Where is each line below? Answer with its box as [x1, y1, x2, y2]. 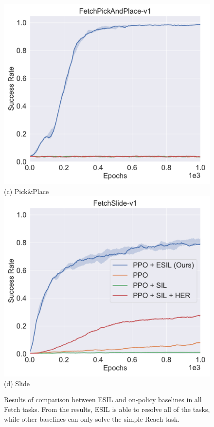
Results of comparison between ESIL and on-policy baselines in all [4, 394, 202, 405]
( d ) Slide [4, 378, 30, 388]
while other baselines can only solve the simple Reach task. [4, 413, 180, 424]
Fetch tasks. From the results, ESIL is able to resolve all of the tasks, [4, 404, 210, 414]
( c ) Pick [4, 186, 28, 196]
